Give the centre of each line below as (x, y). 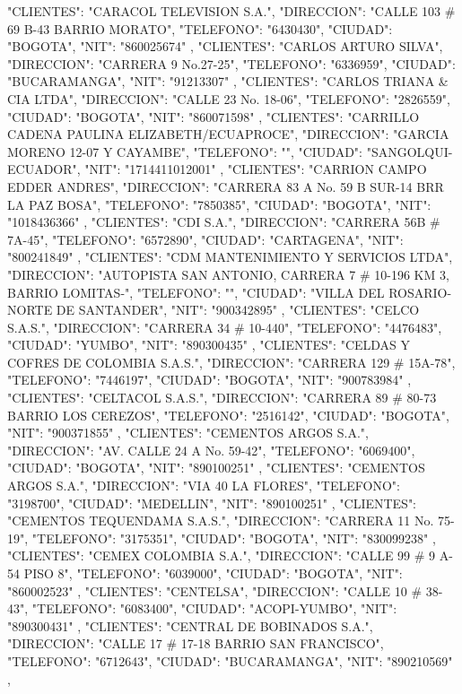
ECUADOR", (44, 169)
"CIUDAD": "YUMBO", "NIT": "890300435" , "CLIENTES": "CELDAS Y (209, 345)
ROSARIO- (420, 292)
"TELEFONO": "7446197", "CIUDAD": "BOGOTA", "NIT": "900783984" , (209, 380)
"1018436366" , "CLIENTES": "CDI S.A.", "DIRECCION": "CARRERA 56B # (224, 222)
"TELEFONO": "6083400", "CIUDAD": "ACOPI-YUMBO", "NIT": (214, 608)
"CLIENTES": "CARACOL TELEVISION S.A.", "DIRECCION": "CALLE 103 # (231, 11)
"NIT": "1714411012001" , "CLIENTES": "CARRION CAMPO (256, 169)
